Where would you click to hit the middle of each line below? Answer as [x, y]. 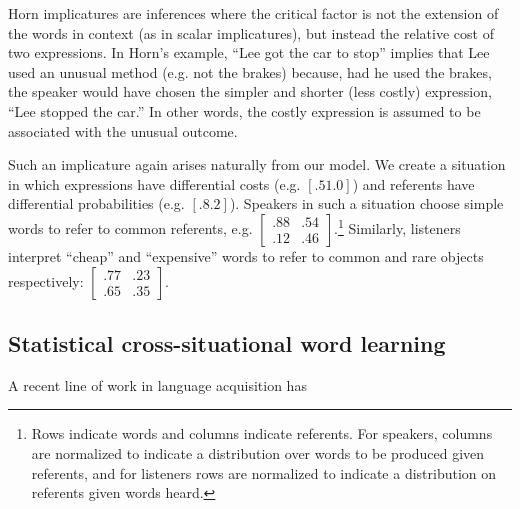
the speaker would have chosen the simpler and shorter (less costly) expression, [250, 91]
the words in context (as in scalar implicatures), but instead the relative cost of [251, 32]
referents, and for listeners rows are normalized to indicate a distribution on [264, 472]
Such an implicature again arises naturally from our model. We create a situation [257, 164]
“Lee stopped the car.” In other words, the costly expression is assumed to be [244, 110]
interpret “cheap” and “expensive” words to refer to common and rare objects [246, 255]
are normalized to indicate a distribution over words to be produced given [258, 452]
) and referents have [413, 183]
